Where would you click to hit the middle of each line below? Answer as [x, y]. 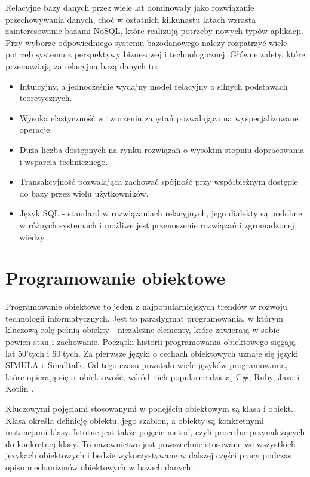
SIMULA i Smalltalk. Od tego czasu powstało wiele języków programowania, [147, 365]
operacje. [36, 129]
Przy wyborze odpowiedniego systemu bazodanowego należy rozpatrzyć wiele [146, 42]
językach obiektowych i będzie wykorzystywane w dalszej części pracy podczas [148, 455]
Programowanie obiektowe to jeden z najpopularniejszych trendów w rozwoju [146, 306]
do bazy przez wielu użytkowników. [84, 193]
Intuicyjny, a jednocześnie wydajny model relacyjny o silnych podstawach [154, 86]
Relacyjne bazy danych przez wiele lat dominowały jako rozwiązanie [130, 7]
